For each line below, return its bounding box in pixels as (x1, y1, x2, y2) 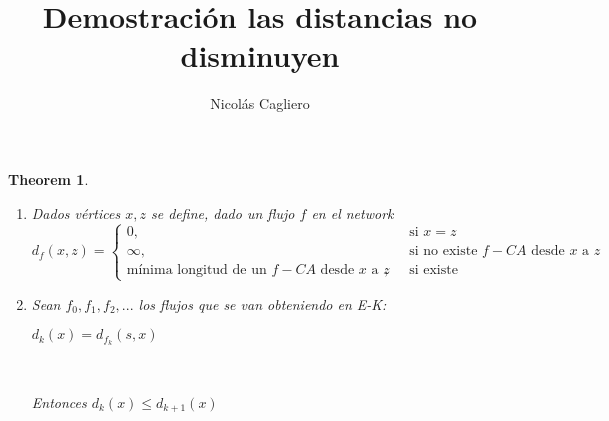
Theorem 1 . (8, 168, 89, 189)
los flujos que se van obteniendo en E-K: (138, 293, 387, 314)
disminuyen (180, 35, 340, 76)
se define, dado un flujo (150, 202, 295, 223)
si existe (409, 263, 458, 278)
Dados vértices (31, 202, 121, 223)
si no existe (409, 244, 478, 259)
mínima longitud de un (126, 263, 267, 278)
